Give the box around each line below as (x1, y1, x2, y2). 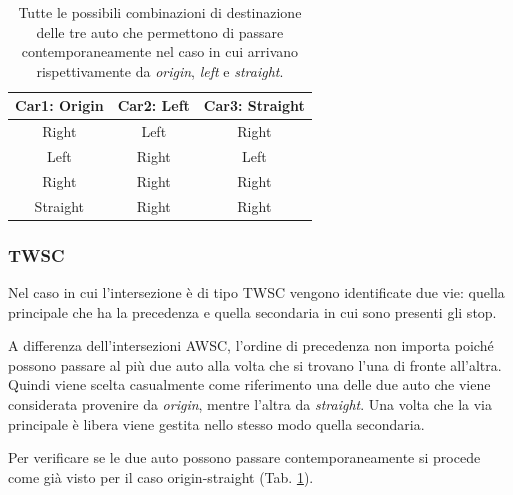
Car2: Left (117, 95, 190, 116)
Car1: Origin (15, 95, 104, 116)
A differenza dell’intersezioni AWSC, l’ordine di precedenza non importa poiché (8, 335, 494, 356)
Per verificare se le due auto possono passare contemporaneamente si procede (8, 447, 481, 468)
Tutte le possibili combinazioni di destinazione (18, 2, 302, 22)
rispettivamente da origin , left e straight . (36, 60, 284, 81)
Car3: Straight (203, 95, 305, 116)
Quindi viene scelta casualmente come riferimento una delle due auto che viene (8, 374, 491, 395)
